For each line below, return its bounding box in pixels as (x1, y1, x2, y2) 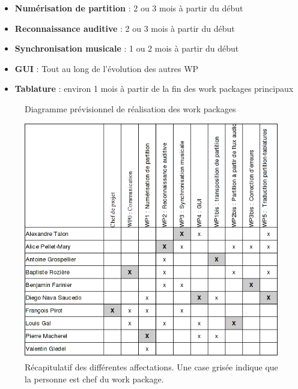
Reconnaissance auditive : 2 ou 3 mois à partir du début (14, 22, 235, 34)
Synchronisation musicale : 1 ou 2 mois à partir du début (14, 42, 239, 55)
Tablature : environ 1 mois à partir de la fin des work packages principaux (14, 82, 294, 95)
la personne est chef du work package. (25, 372, 164, 385)
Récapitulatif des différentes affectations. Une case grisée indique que (25, 361, 278, 373)
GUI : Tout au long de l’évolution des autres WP (14, 62, 199, 74)
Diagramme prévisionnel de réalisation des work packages (25, 102, 236, 115)
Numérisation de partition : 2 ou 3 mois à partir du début (14, 2, 243, 14)
